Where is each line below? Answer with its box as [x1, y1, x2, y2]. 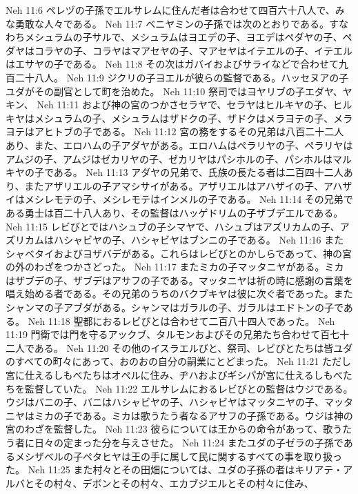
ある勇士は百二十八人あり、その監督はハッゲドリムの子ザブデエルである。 [6, 205, 344, 219]
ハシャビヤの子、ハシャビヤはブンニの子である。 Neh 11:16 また [53, 233, 344, 247]
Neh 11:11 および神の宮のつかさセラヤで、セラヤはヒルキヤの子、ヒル [37, 97, 352, 112]
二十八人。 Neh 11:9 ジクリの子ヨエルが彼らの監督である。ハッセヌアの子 [14, 70, 349, 84]
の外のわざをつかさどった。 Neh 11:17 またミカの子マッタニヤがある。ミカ [6, 259, 344, 274]
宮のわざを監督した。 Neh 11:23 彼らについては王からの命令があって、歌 [6, 422, 333, 436]
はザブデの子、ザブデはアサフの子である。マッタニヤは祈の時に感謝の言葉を [6, 273, 353, 287]
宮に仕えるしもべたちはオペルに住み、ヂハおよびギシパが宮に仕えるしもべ [6, 368, 343, 382]
